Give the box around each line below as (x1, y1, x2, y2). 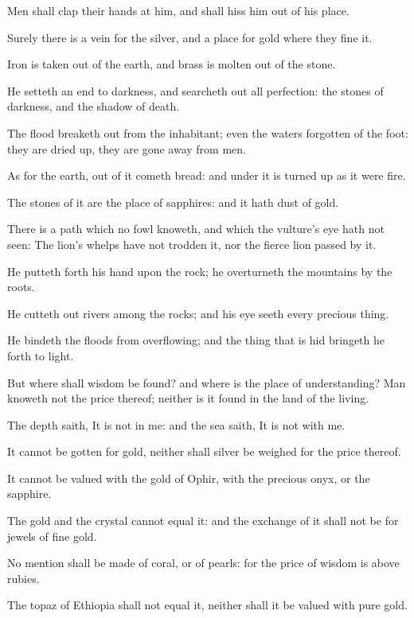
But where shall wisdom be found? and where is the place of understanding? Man (7, 374, 406, 391)
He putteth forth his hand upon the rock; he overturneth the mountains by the (7, 262, 393, 279)
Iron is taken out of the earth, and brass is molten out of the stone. (7, 56, 336, 72)
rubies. (7, 569, 40, 586)
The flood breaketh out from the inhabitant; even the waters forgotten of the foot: (7, 124, 408, 141)
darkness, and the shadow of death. (7, 98, 180, 115)
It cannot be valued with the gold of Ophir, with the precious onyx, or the (7, 469, 370, 486)
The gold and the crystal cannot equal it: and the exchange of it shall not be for (7, 512, 399, 529)
